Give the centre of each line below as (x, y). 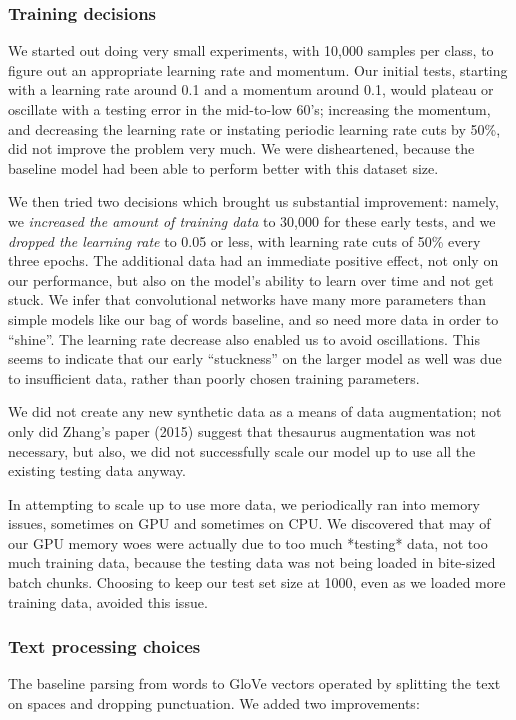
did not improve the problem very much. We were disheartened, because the (241, 148)
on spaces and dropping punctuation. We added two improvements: (214, 703)
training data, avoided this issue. (108, 601)
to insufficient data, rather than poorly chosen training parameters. (214, 377)
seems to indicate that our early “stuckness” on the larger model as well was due (255, 358)
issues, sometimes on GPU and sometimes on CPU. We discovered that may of (249, 523)
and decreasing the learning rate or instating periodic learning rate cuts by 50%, (254, 128)
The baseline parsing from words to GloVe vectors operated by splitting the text (254, 683)
